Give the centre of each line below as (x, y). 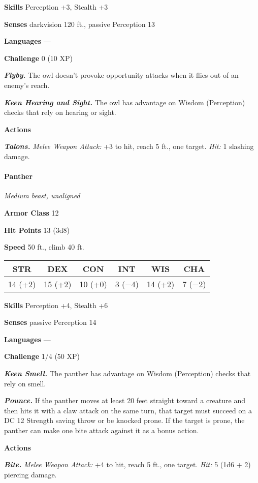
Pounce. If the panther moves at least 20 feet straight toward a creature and (125, 400)
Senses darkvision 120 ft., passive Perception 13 (80, 24)
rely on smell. (25, 383)
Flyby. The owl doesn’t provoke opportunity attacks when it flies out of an (121, 75)
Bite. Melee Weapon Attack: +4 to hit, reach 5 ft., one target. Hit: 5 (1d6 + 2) (127, 464)
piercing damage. (30, 474)
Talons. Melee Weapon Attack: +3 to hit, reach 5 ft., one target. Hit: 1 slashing (129, 146)
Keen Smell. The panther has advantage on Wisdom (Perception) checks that (127, 373)
